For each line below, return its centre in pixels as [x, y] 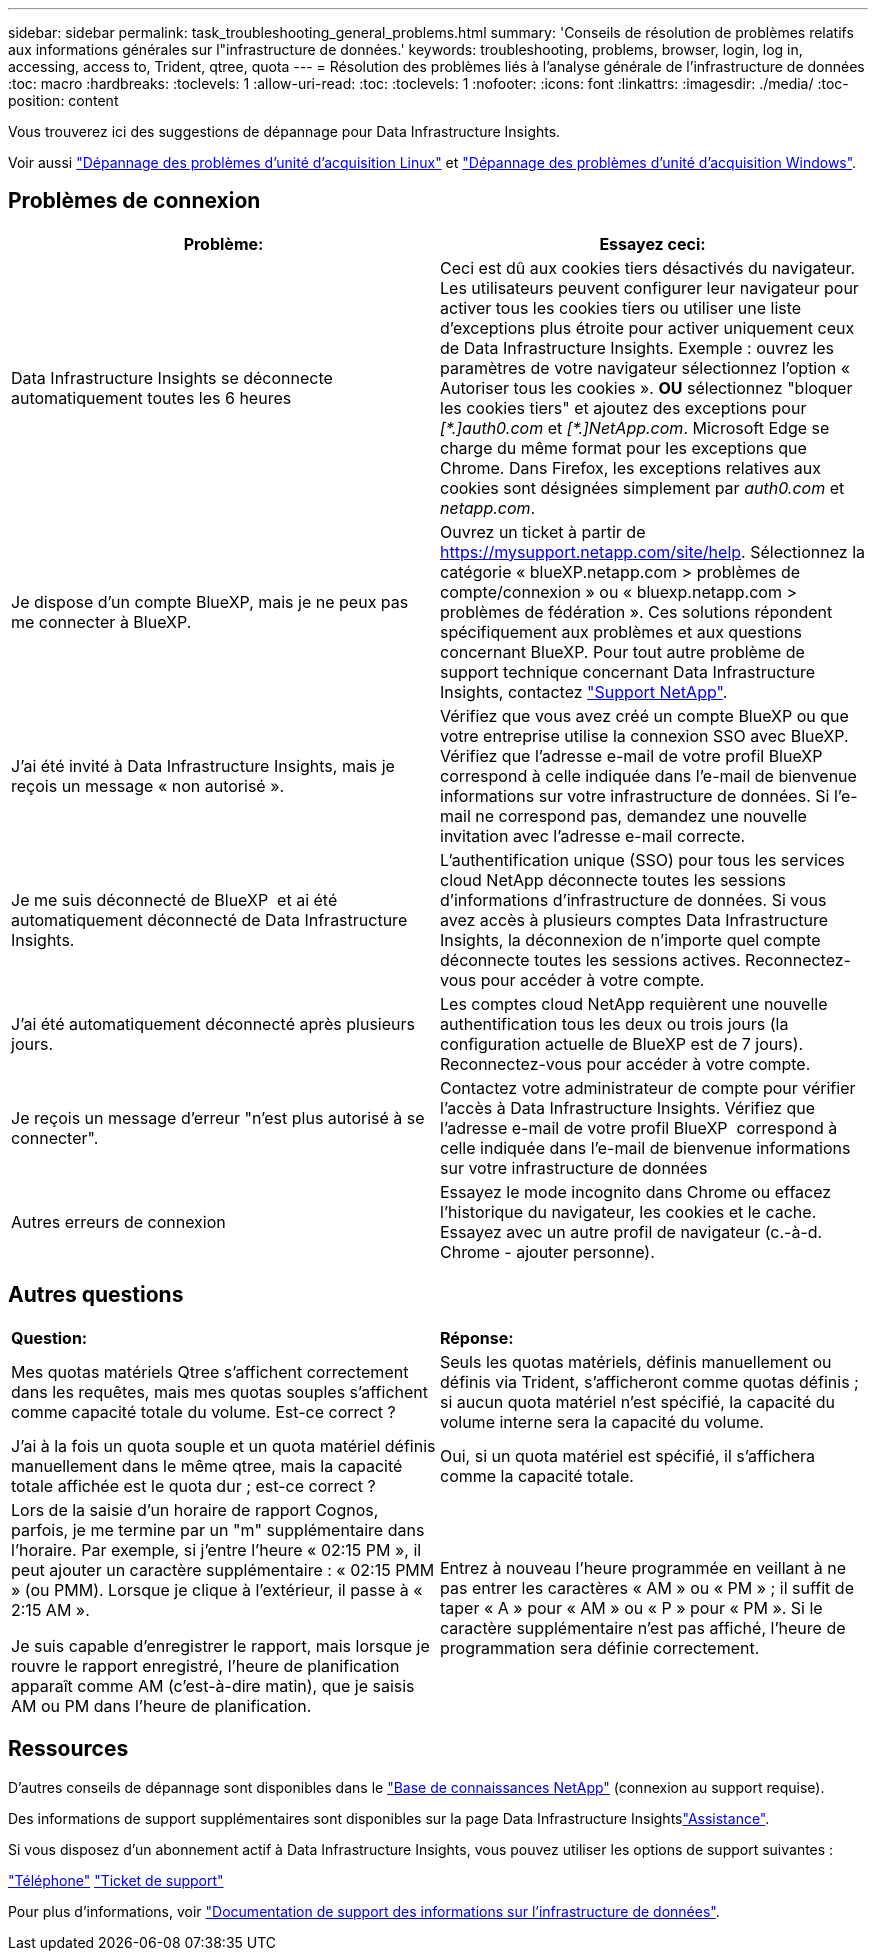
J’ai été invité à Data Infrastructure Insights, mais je [203, 765]
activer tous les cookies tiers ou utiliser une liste [621, 307]
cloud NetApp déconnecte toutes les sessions [613, 879]
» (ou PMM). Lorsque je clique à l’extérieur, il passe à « [217, 1589]
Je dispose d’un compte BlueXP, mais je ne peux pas [210, 601]
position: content [63, 100]
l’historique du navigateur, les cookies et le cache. [628, 1211]
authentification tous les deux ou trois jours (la [614, 1023]
